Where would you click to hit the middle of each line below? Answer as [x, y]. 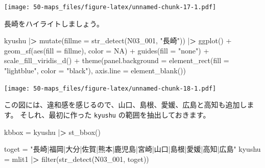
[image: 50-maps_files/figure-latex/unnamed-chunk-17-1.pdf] [110, 7]
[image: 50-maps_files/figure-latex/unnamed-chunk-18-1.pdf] [110, 88]
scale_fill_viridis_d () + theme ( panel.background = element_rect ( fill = [117, 60]
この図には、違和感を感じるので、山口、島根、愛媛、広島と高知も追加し [126, 105]
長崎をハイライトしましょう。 [54, 23]
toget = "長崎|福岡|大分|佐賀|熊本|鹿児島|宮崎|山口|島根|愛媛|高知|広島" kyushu [132, 149]
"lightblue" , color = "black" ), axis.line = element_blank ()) [95, 71]
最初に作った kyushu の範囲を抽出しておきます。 [129, 114]
